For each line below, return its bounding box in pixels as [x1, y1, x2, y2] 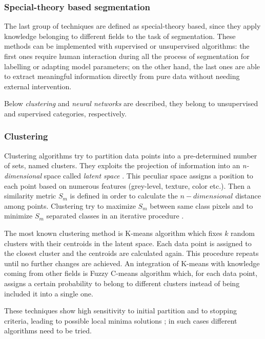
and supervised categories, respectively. [4, 108, 127, 118]
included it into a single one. [4, 288, 93, 298]
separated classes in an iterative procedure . [46, 210, 184, 221]
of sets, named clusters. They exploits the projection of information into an [4, 160, 240, 171]
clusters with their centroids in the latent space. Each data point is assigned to [4, 237, 252, 248]
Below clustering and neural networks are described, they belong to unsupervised [4, 98, 258, 109]
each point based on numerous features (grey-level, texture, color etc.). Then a [4, 180, 251, 191]
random [231, 227, 255, 238]
